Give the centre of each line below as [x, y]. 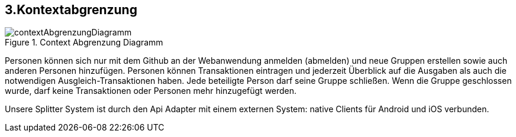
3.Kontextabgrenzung [71, 10]
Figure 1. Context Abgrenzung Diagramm [84, 43]
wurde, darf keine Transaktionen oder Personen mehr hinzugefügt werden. [151, 91]
